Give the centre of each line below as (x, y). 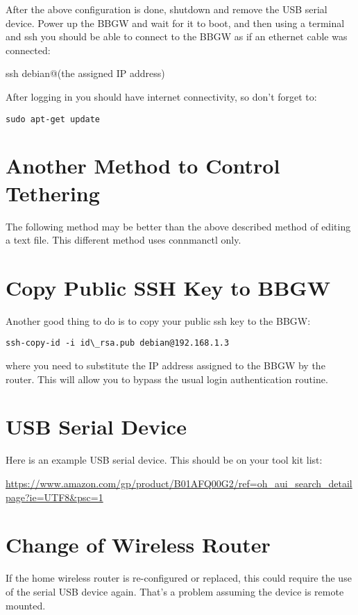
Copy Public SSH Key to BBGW (168, 287)
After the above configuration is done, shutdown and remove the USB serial (167, 9)
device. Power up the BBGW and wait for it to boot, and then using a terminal (175, 23)
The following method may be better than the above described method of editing (178, 226)
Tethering (53, 193)
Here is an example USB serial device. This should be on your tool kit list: (164, 460)
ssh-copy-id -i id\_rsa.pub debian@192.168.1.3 (118, 343)
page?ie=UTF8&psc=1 (54, 497)
